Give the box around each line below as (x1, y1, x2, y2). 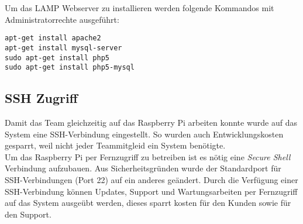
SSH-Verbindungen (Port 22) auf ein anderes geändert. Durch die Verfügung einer (5, 173, 298, 185)
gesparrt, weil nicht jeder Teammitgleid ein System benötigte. (5, 139, 226, 151)
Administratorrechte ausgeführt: (5, 13, 119, 25)
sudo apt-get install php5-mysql (5, 63, 135, 72)
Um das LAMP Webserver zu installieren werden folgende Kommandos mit (5, 2, 274, 13)
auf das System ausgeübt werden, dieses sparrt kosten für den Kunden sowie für (5, 197, 291, 209)
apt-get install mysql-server (5, 43, 122, 52)
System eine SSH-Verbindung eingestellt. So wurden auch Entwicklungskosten (5, 127, 284, 140)
